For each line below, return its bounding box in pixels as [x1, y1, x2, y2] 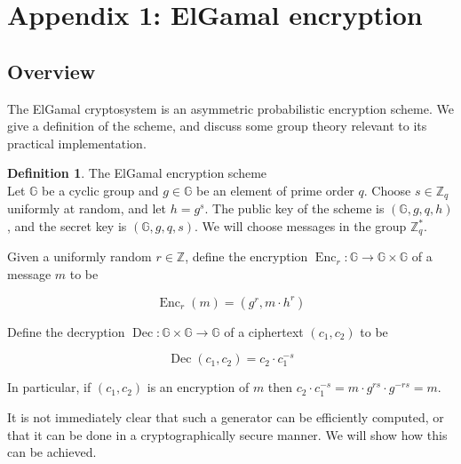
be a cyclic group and [42, 180, 159, 199]
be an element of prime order [196, 180, 354, 199]
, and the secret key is [7, 217, 127, 235]
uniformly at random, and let [7, 199, 167, 218]
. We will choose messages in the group [195, 217, 407, 235]
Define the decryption [7, 322, 125, 340]
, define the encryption [185, 247, 308, 266]
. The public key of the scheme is [204, 199, 385, 218]
